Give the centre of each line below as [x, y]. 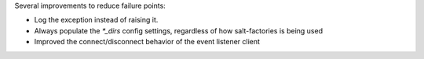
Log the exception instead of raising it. [96, 20]
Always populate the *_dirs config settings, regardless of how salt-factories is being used [179, 30]
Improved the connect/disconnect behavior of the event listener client [147, 42]
